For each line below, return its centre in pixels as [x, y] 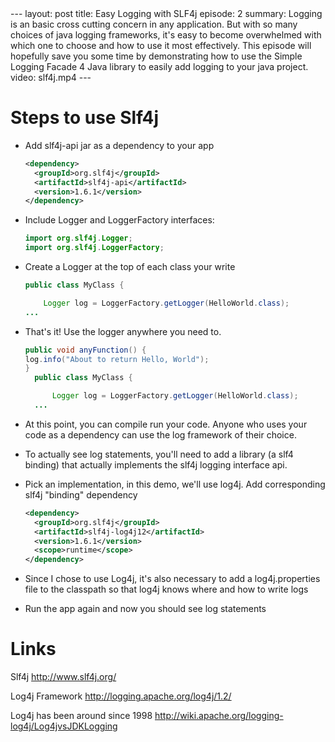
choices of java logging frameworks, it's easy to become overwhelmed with [166, 35]
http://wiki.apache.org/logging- [219, 716]
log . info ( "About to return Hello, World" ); [117, 359]
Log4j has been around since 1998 [81, 716]
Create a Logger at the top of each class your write [130, 267]
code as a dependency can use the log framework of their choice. [160, 434]
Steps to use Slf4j [85, 118]
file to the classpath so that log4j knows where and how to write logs [166, 589]
